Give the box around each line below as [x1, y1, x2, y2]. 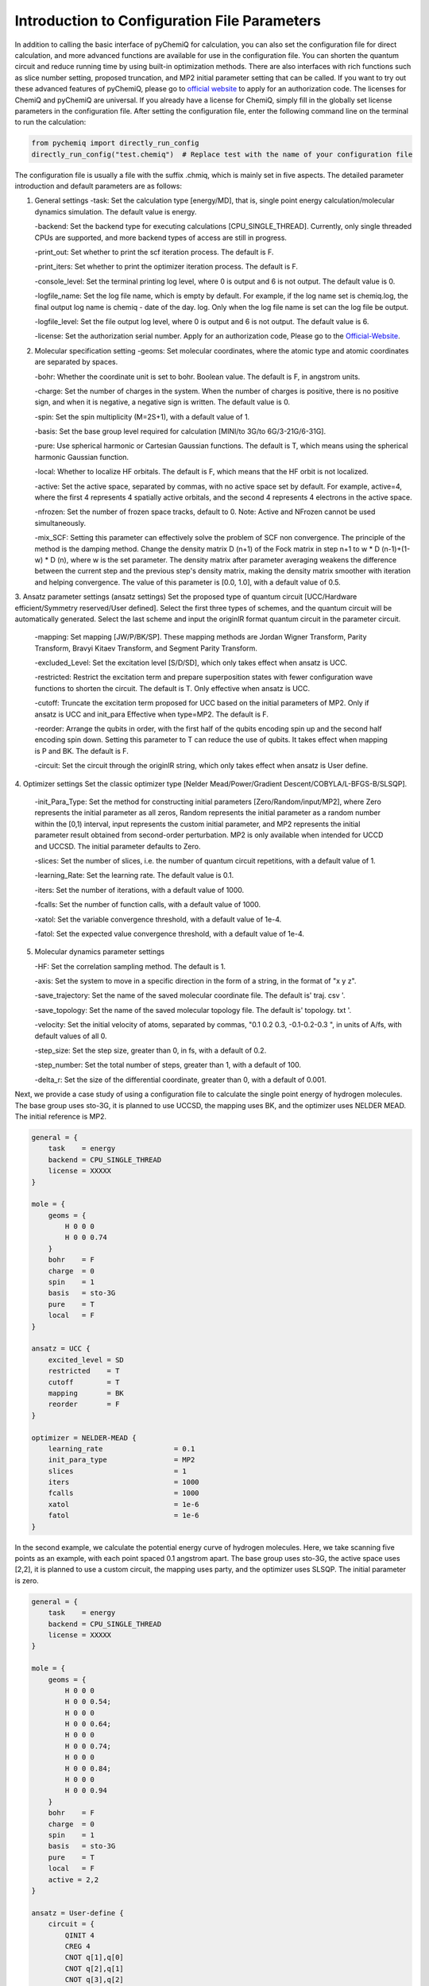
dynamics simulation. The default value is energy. [34, 207, 197, 216]
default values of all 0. [34, 1031, 107, 1041]
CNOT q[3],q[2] [64, 1975, 125, 1984]
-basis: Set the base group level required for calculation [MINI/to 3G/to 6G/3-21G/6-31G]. [34, 427, 326, 436]
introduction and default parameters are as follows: [14, 181, 183, 191]
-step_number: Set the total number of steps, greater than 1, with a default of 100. [34, 1061, 302, 1070]
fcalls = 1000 [48, 1489, 199, 1497]
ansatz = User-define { [31, 1908, 125, 1918]
